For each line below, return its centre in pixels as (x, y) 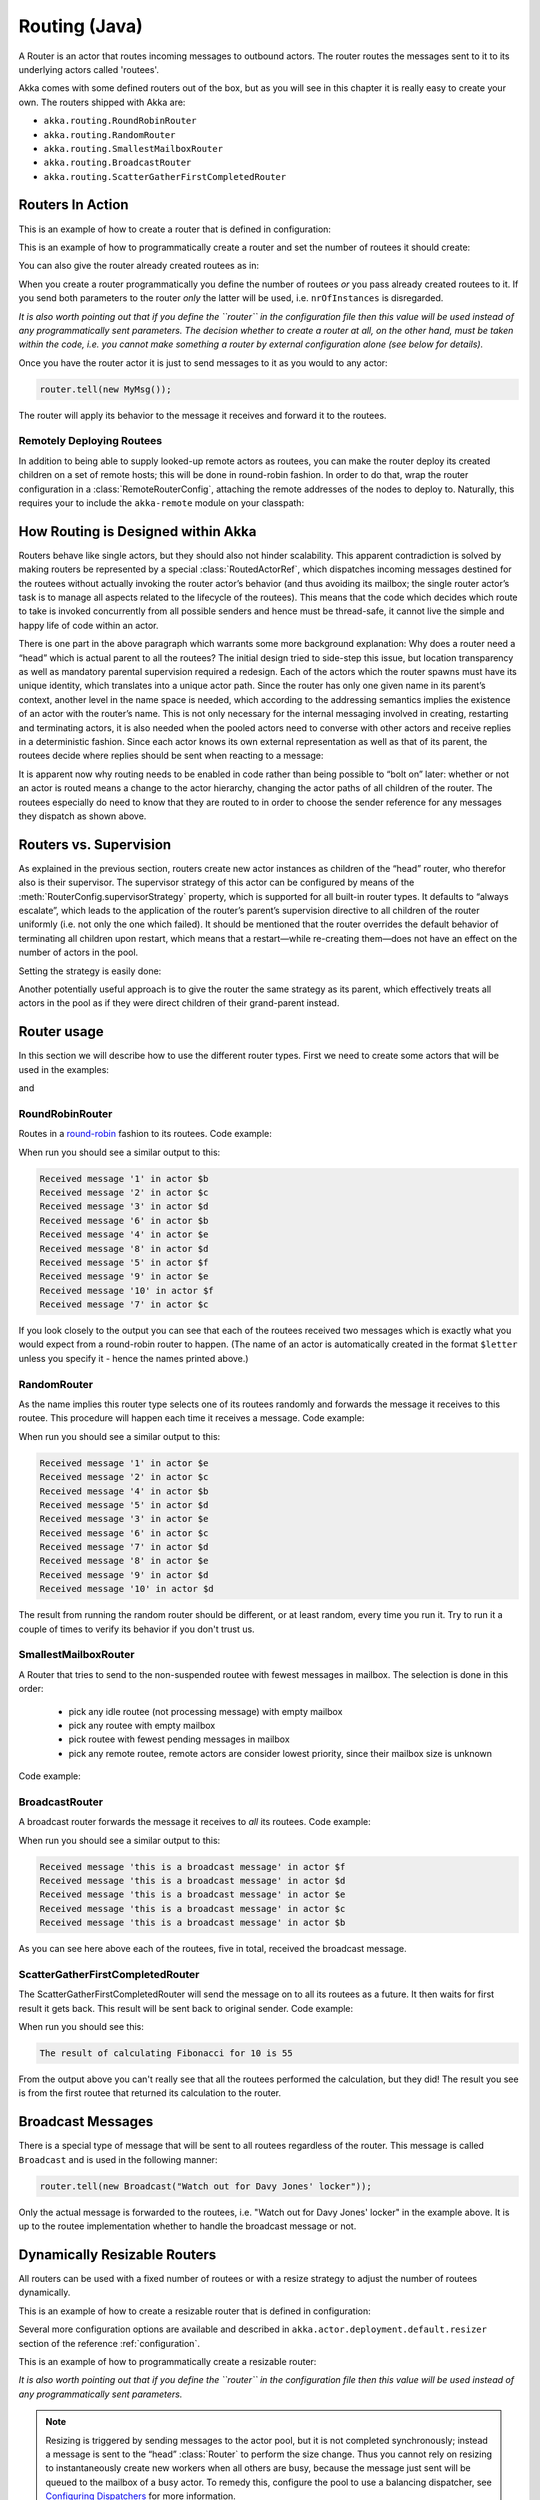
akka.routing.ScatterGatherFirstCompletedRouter (165, 176)
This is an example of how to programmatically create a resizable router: (167, 2361)
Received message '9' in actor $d (124, 1574)
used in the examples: (64, 1069)
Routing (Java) (81, 26)
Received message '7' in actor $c (124, 1304)
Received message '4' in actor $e (124, 1234)
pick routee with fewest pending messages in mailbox (179, 1739)
